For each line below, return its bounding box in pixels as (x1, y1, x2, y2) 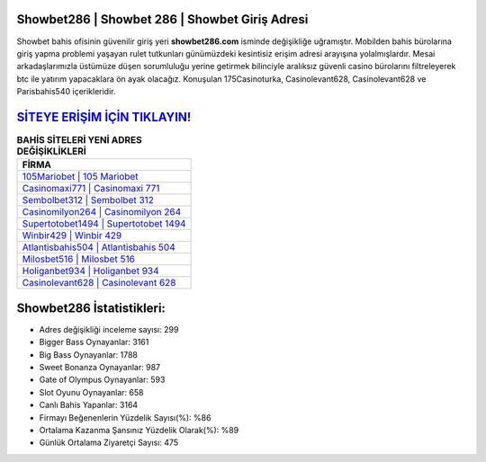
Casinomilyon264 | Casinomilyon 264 (22, 206, 182, 218)
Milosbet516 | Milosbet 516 (22, 253, 135, 265)
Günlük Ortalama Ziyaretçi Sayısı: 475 (39, 437, 179, 449)
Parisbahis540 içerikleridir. (16, 86, 116, 97)
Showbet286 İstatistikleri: (16, 300, 166, 315)
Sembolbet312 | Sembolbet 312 (22, 194, 155, 207)
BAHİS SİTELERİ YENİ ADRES (16, 134, 143, 147)
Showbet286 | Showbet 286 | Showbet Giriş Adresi (16, 12, 309, 27)
